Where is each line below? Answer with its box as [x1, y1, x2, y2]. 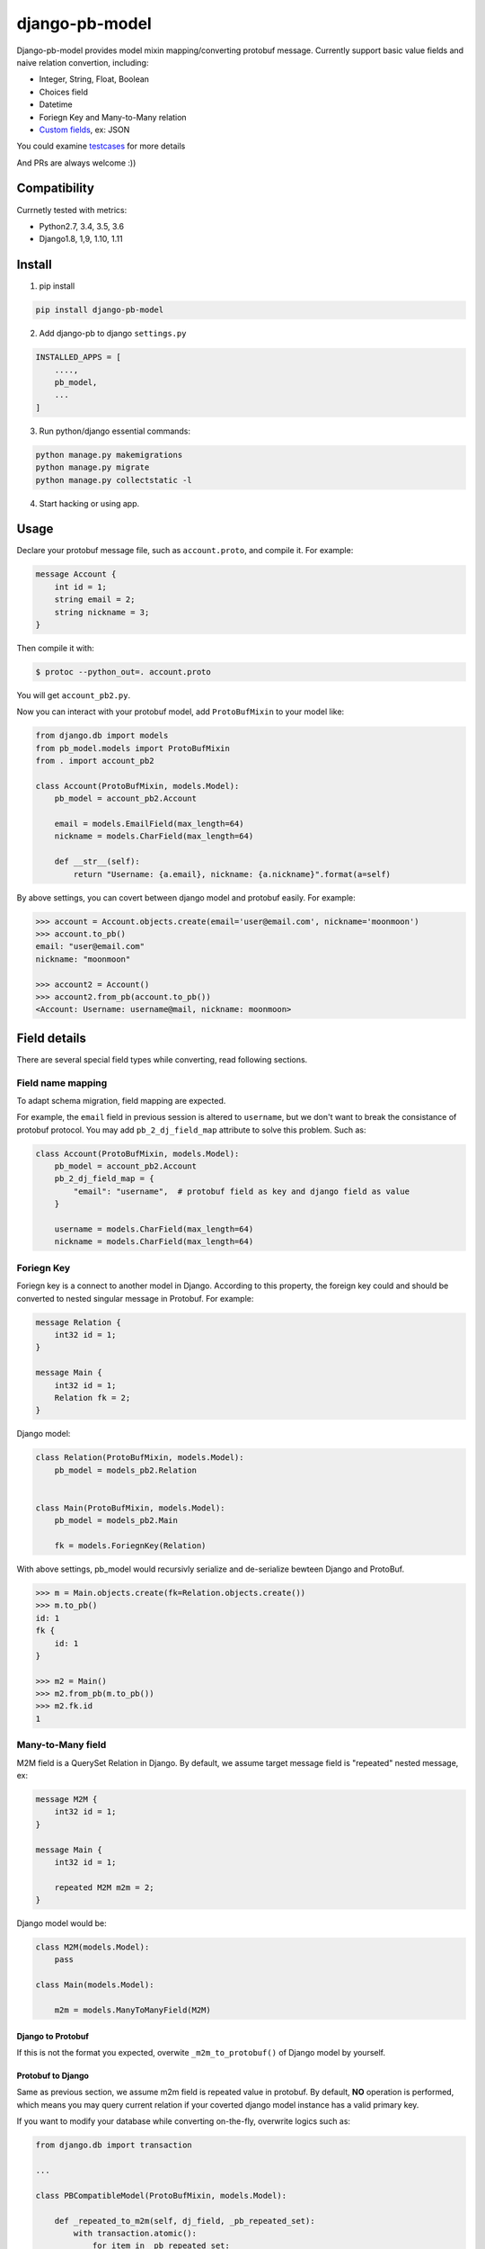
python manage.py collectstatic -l [35, 475, 192, 485]
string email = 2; [54, 595, 136, 605]
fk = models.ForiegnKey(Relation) [54, 1540, 207, 1551]
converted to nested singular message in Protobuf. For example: [16, 1293, 254, 1304]
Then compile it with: [16, 642, 94, 653]
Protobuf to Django [16, 2070, 90, 2081]
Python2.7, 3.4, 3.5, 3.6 [39, 220, 125, 231]
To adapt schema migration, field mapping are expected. [16, 1095, 226, 1106]
